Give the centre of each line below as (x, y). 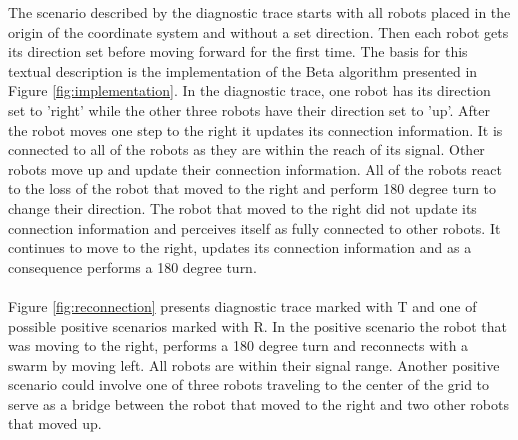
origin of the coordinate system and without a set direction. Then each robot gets (258, 31)
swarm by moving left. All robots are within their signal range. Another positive (254, 364)
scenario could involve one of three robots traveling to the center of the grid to (249, 384)
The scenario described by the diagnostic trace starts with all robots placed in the (259, 12)
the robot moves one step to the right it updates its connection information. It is (255, 129)
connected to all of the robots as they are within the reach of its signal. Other (246, 149)
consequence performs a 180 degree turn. (132, 266)
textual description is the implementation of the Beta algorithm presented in (243, 70)
